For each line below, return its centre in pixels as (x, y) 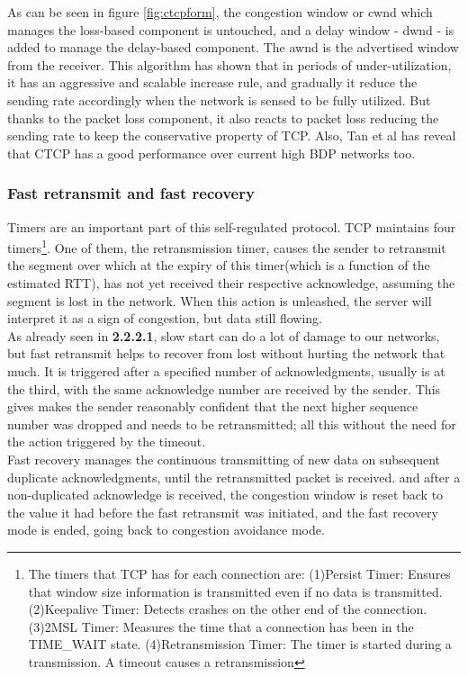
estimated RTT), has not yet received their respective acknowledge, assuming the (231, 283)
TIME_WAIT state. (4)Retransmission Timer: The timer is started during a (240, 644)
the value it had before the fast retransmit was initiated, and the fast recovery (223, 512)
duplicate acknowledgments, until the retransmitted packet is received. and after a (234, 477)
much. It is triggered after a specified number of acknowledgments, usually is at (226, 370)
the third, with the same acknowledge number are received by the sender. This (224, 388)
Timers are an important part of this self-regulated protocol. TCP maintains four (232, 226)
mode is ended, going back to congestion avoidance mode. (166, 530)
